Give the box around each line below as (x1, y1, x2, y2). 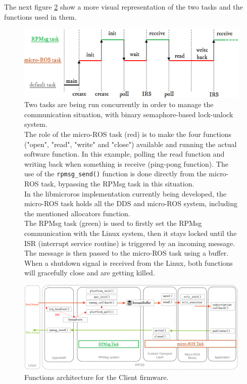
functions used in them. (4, 11, 77, 22)
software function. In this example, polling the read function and (24, 149, 225, 159)
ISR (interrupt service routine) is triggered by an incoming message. (24, 237, 235, 248)
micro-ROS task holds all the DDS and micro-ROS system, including (24, 198, 237, 209)
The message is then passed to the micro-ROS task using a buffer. (24, 248, 229, 258)
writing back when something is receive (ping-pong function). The (24, 158, 228, 169)
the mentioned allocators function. (24, 208, 130, 218)
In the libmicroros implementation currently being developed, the (24, 188, 227, 199)
